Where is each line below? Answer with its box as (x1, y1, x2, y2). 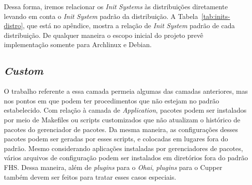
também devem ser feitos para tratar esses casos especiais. (4, 171, 176, 182)
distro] (4, 20, 23, 31)
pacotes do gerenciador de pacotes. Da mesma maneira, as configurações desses (4, 124, 238, 134)
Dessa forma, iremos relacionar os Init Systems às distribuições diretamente (4, 1, 228, 11)
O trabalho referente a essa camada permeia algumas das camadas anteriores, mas (4, 86, 248, 96)
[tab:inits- (201, 11, 230, 21)
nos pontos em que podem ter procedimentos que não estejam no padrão (4, 95, 220, 105)
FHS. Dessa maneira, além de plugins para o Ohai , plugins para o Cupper (4, 162, 222, 172)
